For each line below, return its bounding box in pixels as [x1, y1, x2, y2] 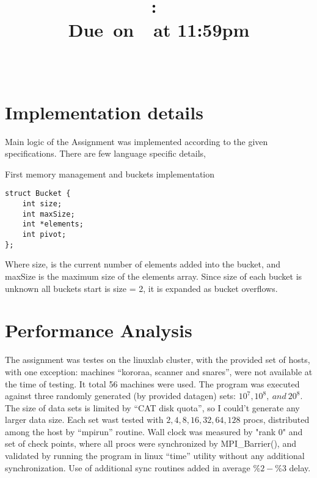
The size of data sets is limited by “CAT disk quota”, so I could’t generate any [5, 401, 300, 414]
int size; [22, 200, 62, 209]
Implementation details [5, 99, 203, 124]
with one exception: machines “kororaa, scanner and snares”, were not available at [5, 365, 313, 378]
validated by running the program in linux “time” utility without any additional [5, 449, 305, 462]
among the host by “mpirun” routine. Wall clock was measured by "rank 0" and [5, 425, 303, 438]
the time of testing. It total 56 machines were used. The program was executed [5, 377, 300, 390]
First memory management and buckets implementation [5, 167, 215, 180]
